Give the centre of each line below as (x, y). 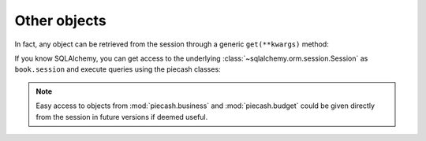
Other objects (60, 20)
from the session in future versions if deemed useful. (122, 117)
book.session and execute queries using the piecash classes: (118, 69)
